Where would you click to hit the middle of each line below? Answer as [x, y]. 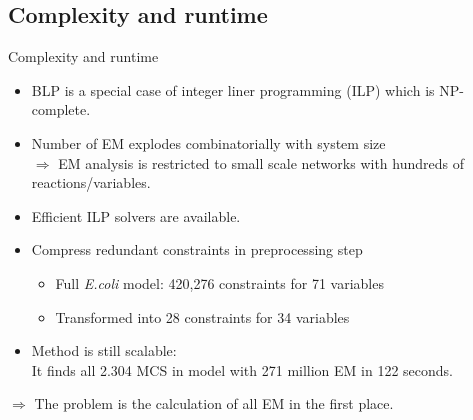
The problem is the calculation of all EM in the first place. [214, 403]
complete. [61, 109]
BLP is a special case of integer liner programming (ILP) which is [233, 89]
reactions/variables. [91, 182]
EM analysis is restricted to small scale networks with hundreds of [261, 162]
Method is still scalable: [104, 350]
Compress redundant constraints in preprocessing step [197, 249]
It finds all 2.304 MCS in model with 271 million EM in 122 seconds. [242, 369]
